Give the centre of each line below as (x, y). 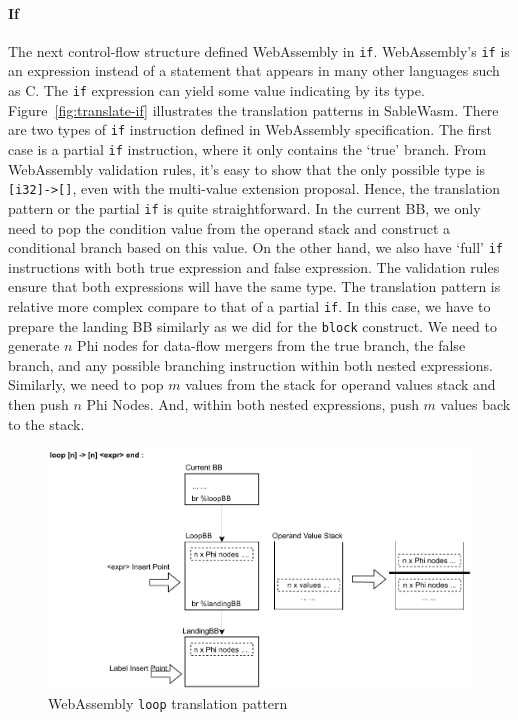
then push (38, 404)
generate (34, 345)
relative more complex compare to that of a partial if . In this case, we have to (249, 305)
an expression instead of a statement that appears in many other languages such (254, 70)
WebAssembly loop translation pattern (168, 703)
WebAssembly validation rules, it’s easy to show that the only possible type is (247, 168)
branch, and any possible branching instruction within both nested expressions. (250, 364)
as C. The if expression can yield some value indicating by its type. (216, 90)
